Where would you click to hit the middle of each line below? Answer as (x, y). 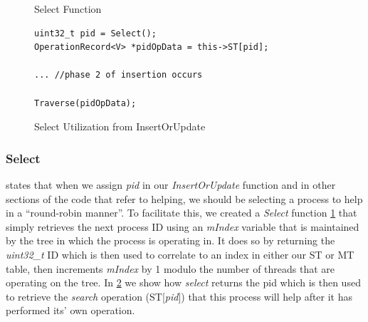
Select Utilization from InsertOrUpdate (120, 126)
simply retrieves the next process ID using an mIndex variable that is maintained (183, 226)
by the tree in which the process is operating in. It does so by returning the (170, 240)
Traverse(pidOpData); (85, 103)
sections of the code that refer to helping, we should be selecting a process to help (184, 198)
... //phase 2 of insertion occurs (119, 75)
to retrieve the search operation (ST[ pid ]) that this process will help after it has (179, 296)
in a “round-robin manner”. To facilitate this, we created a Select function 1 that (182, 213)
